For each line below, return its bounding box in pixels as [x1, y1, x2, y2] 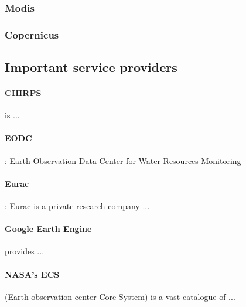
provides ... [5, 245, 45, 257]
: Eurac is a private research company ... [5, 200, 150, 212]
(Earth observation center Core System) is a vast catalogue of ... [5, 290, 235, 302]
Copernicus [5, 27, 59, 42]
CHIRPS [5, 87, 42, 99]
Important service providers [5, 58, 177, 76]
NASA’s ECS [5, 268, 60, 280]
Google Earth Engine [5, 223, 92, 235]
